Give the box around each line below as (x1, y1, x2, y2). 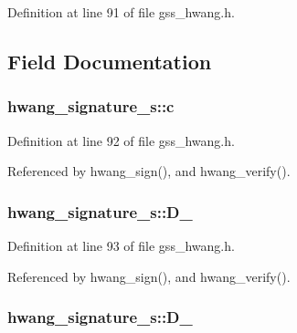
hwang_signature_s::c (7, 95, 175, 118)
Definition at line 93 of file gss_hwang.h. (7, 236, 235, 255)
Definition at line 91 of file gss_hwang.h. (7, 3, 235, 21)
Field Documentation (7, 47, 212, 75)
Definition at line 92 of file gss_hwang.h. (7, 130, 235, 150)
